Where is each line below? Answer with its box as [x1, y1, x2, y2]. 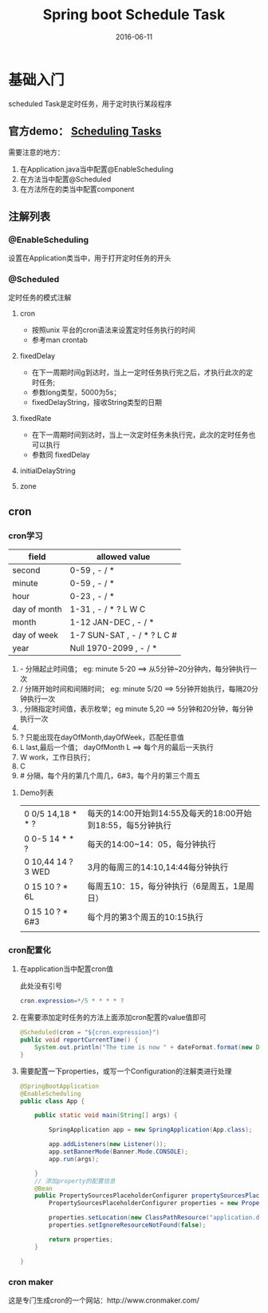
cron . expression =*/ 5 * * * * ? [19, 997, 124, 1006]
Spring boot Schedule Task [42, 6, 226, 24]
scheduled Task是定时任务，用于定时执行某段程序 [8, 98, 172, 109]
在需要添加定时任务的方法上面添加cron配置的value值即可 [19, 1013, 207, 1022]
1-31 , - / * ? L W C [69, 604, 146, 615]
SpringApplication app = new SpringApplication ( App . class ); [49, 1126, 253, 1134]
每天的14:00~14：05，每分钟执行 [87, 839, 217, 850]
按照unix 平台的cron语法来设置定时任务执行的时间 [31, 325, 195, 335]
